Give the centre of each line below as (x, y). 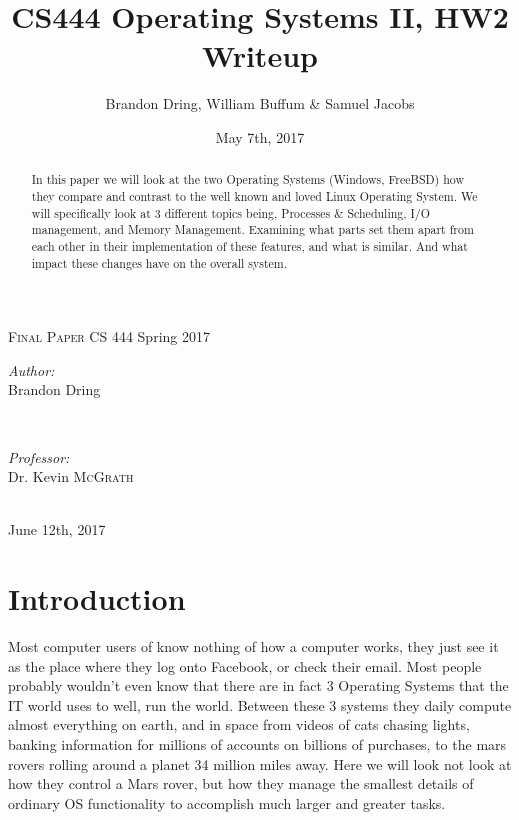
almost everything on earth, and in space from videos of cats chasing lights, (239, 724)
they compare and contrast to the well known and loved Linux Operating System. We (254, 195)
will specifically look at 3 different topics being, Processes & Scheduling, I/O (231, 212)
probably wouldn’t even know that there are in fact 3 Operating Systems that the (258, 685)
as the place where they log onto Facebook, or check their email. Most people (245, 665)
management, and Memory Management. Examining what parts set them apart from (252, 229)
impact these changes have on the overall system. (159, 262)
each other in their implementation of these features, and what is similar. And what (249, 245)
